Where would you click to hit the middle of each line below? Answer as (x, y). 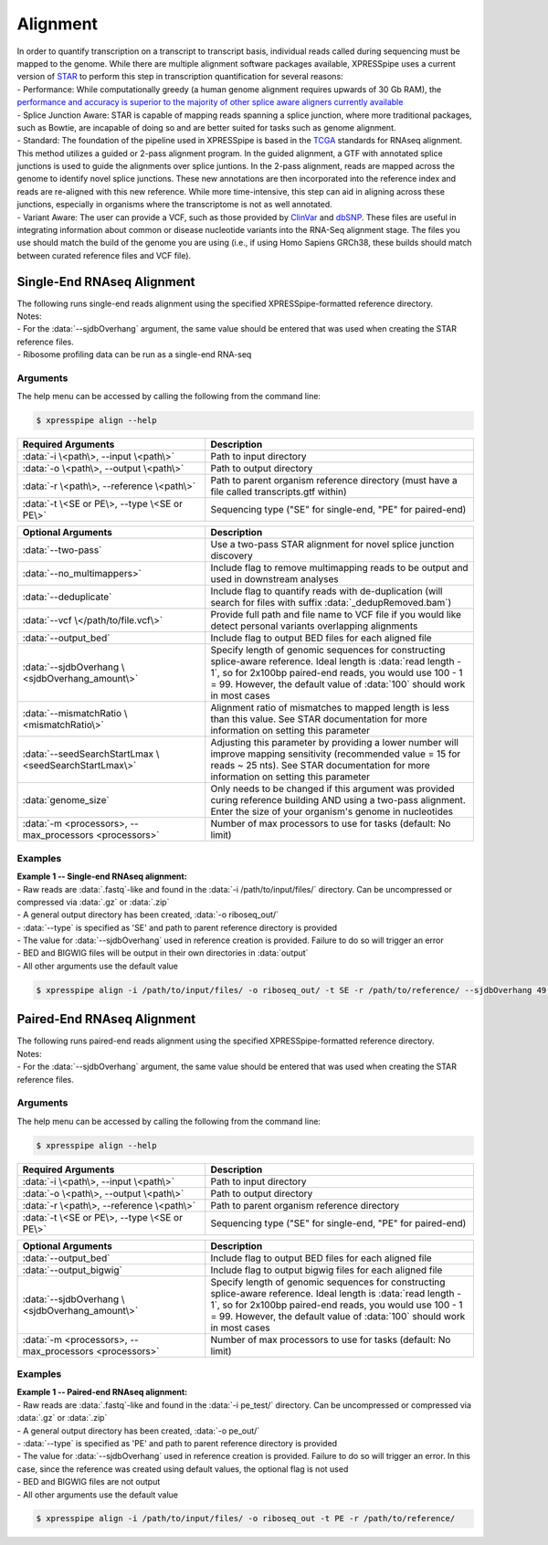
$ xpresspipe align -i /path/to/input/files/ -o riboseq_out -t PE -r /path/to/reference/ (246, 1519)
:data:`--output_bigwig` (72, 1270)
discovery (232, 556)
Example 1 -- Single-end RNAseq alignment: (102, 876)
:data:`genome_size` (66, 800)
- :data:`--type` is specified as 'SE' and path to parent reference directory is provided (177, 927)
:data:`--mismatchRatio (72, 714)
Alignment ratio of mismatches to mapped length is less (330, 708)
